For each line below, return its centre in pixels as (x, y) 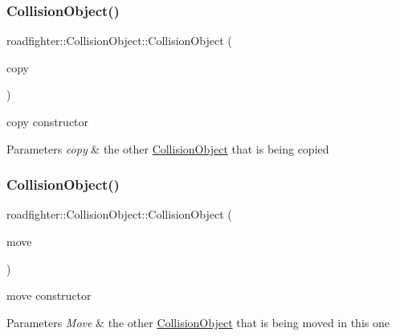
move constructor (49, 295)
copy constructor (48, 121)
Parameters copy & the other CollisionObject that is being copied (168, 148)
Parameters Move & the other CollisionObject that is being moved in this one (198, 322)
